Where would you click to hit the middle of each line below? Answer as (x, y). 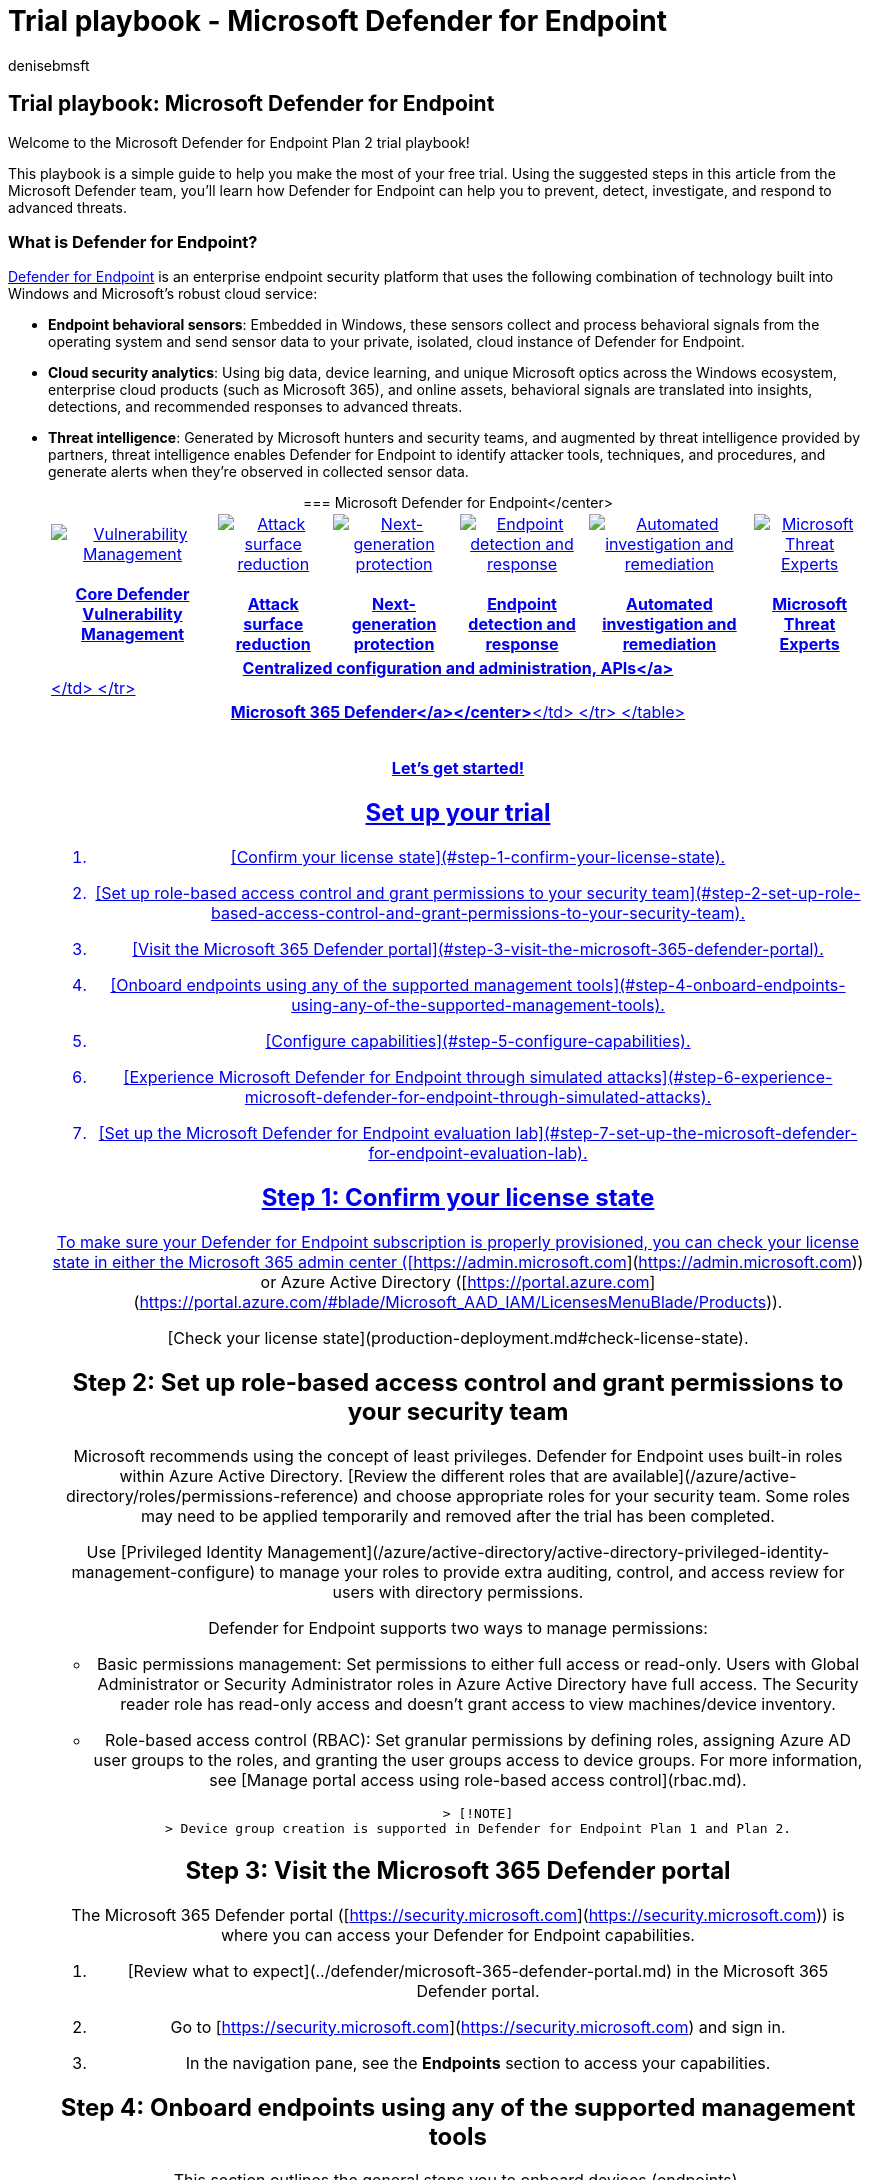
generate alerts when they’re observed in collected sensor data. (258, 472)
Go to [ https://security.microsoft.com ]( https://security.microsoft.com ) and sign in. (478, 2026)
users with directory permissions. (458, 1591)
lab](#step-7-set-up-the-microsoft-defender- (686, 1133)
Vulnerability (132, 614)
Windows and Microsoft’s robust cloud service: (163, 294)
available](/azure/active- (704, 1475)
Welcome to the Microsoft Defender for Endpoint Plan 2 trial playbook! (239, 142)
